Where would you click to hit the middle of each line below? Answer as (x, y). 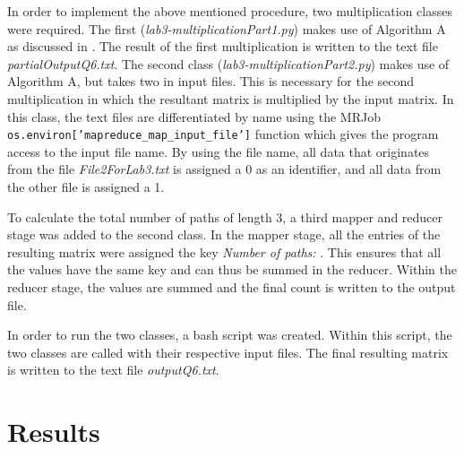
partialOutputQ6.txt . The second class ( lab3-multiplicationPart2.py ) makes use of (228, 63)
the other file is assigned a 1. (86, 186)
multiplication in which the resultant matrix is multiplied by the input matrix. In (231, 98)
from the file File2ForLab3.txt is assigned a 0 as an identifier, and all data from (224, 169)
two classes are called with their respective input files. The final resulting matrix (228, 352)
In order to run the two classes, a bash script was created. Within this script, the (230, 335)
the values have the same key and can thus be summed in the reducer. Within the (232, 269)
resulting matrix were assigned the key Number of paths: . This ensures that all (224, 251)
